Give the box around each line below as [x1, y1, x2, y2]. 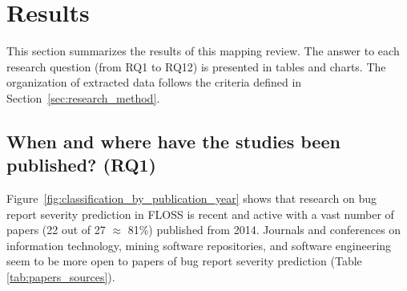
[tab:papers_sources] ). [6, 269, 115, 285]
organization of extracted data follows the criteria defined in [6, 74, 302, 91]
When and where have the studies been [6, 128, 341, 153]
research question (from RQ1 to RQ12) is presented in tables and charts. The [6, 58, 386, 75]
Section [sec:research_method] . [6, 89, 160, 106]
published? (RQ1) [6, 152, 156, 177]
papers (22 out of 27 [6, 221, 106, 238]
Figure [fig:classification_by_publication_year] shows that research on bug [6, 190, 377, 207]
